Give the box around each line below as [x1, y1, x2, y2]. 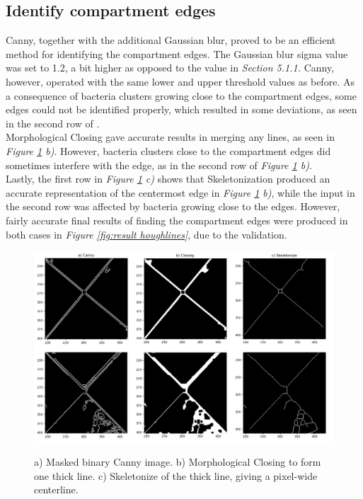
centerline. [34, 482, 79, 497]
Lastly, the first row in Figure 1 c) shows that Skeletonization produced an [6, 171, 330, 186]
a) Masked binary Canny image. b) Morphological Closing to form [34, 454, 321, 469]
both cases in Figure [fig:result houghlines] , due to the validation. [6, 226, 287, 241]
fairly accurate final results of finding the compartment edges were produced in [6, 212, 348, 227]
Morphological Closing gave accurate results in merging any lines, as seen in [6, 130, 335, 144]
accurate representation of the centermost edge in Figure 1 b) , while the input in [6, 185, 355, 200]
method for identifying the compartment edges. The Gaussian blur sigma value [6, 46, 348, 61]
